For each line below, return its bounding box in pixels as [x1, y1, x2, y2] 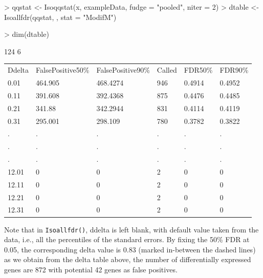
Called [157, 65, 177, 75]
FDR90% [220, 65, 249, 75]
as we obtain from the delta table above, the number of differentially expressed [4, 254, 251, 265]
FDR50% [184, 65, 213, 75]
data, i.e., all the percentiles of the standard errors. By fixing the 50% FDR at [4, 234, 250, 245]
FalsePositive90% [96, 65, 150, 75]
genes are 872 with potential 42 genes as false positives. [4, 264, 178, 274]
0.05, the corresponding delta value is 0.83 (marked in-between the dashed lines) [4, 244, 256, 254]
